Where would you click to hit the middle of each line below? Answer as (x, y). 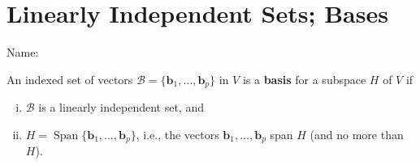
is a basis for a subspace (304, 79)
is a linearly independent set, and (121, 107)
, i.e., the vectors (178, 134)
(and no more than (357, 134)
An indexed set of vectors (70, 79)
